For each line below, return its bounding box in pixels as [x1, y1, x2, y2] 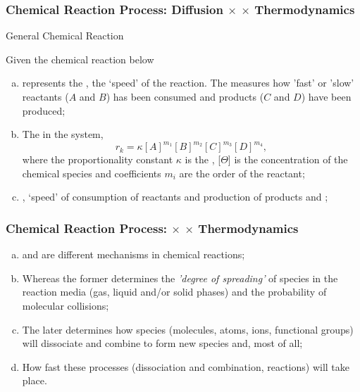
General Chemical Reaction [6, 28, 124, 43]
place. [22, 373, 47, 388]
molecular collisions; [22, 298, 109, 313]
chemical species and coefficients [22, 165, 161, 180]
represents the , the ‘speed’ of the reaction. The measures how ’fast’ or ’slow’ [22, 75, 354, 90]
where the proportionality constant [22, 152, 173, 167]
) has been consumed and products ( [106, 89, 264, 103]
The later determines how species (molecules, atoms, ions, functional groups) [22, 322, 354, 336]
